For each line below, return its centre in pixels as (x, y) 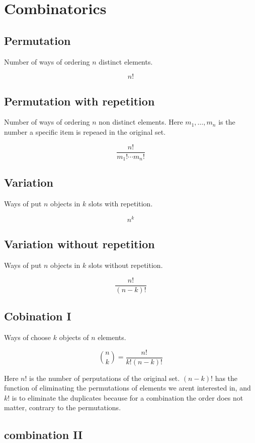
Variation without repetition (79, 244)
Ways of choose (28, 337)
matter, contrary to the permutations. (63, 407)
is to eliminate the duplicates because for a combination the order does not (127, 397)
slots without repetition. (125, 265)
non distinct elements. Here (141, 122)
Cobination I (38, 316)
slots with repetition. (120, 204)
